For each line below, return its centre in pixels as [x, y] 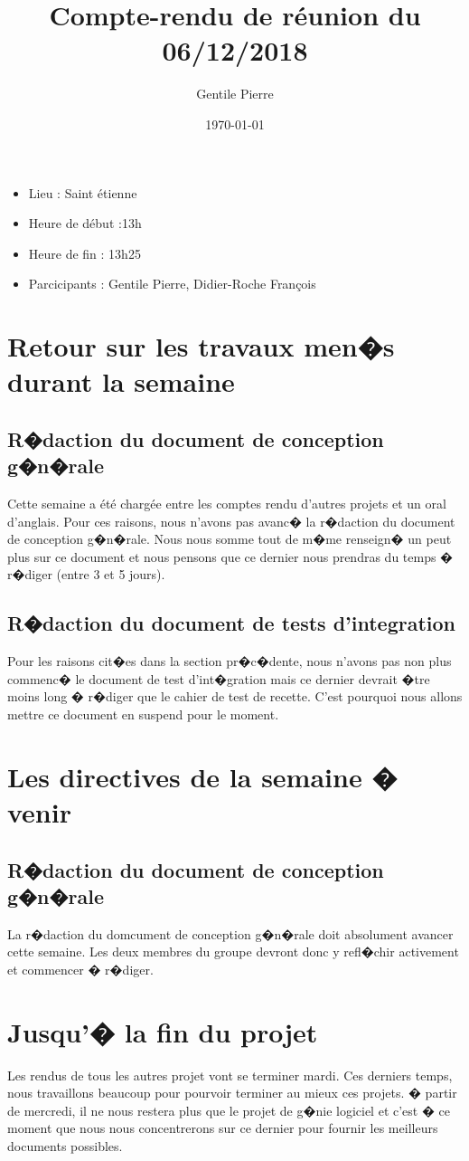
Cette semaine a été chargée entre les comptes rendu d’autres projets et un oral [227, 504]
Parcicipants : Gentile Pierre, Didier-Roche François [172, 284]
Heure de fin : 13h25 [84, 253]
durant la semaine [121, 381]
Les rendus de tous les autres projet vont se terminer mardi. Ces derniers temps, [230, 1075]
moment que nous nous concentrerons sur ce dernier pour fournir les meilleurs [223, 1128]
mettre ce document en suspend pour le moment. [143, 714]
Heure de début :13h [85, 223]
